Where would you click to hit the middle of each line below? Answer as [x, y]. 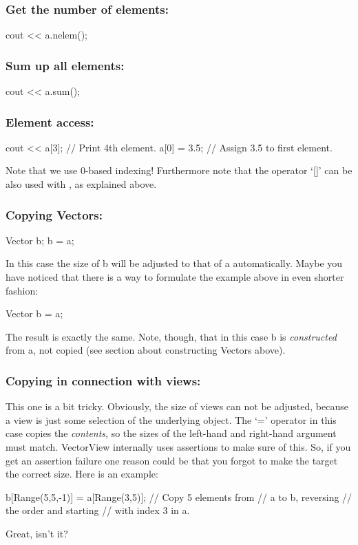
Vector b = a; [34, 313]
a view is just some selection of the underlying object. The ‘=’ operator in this [171, 419]
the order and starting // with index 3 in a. [98, 510]
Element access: [50, 121]
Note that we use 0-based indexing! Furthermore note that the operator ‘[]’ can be [179, 170]
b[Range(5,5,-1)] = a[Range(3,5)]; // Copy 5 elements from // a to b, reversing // [179, 496]
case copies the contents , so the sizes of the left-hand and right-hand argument [171, 433]
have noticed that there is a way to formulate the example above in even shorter [175, 277]
